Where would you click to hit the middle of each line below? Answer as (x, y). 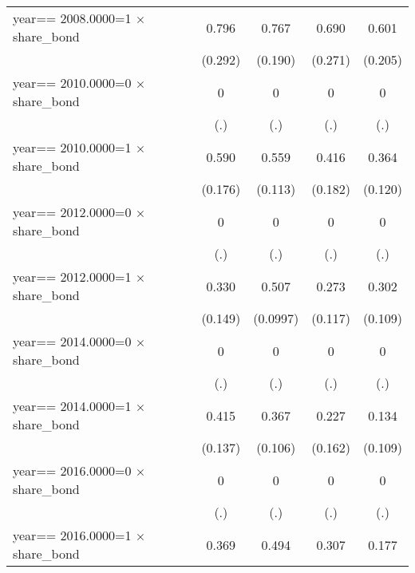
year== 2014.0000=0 (72, 341)
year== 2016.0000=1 (72, 535)
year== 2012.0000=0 (72, 212)
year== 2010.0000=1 (72, 147)
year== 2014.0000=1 (72, 406)
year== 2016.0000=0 (72, 470)
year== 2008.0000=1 (72, 18)
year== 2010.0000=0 (72, 83)
